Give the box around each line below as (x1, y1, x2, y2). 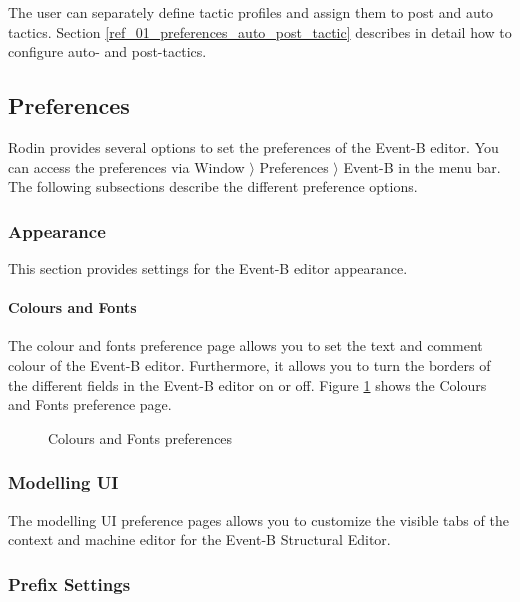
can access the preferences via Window (8, 156, 245, 177)
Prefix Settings (8, 571, 131, 596)
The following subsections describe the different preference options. (8, 176, 418, 197)
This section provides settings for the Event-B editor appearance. (8, 257, 408, 278)
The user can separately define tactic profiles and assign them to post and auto (8, 2, 494, 22)
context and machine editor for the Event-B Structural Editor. (8, 529, 391, 550)
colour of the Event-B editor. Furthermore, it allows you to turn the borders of (8, 354, 491, 375)
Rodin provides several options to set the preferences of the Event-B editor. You (8, 136, 499, 157)
